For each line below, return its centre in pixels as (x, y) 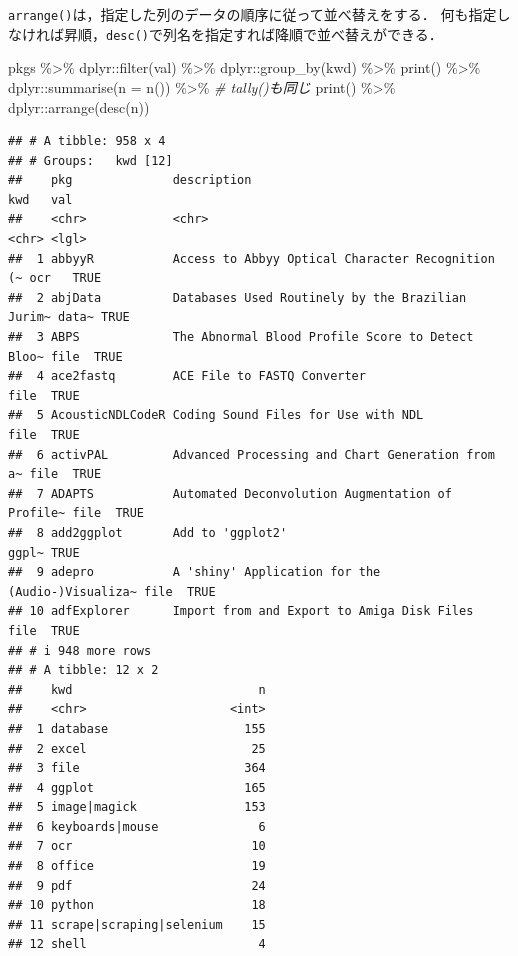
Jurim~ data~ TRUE (69, 317)
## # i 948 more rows (80, 650)
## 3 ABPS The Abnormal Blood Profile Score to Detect (241, 337)
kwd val (40, 199)
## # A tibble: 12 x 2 (83, 670)
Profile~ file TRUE (76, 513)
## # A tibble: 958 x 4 (87, 141)
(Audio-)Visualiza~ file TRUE (112, 591)
